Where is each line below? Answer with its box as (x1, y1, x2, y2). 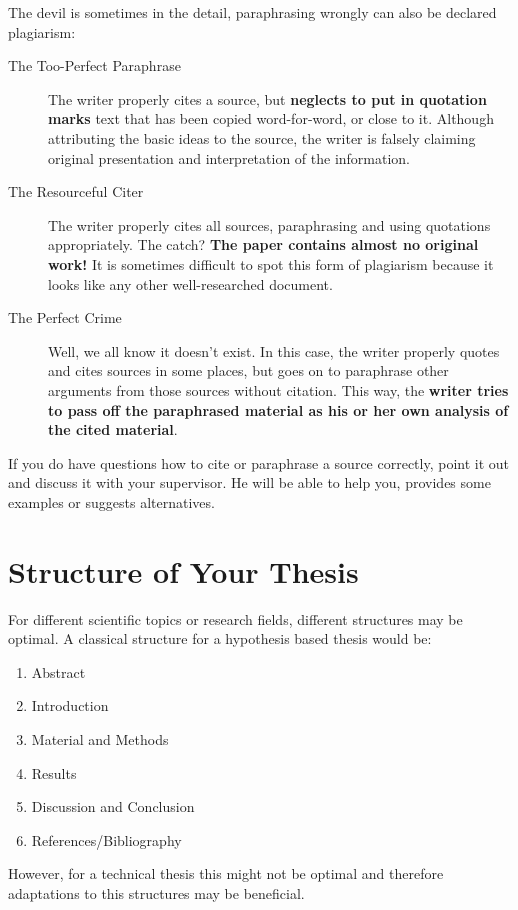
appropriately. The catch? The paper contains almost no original (48, 234, 479, 255)
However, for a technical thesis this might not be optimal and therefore (8, 863, 444, 884)
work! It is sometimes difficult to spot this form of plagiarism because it (48, 253, 494, 274)
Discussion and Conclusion (31, 796, 195, 817)
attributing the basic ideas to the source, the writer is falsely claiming (48, 127, 476, 148)
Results (31, 762, 77, 783)
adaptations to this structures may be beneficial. (8, 882, 305, 903)
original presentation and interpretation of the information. (48, 147, 411, 168)
